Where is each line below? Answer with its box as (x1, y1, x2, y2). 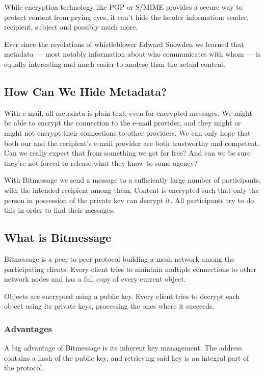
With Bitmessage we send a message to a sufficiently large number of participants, (4, 174, 261, 185)
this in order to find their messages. (4, 205, 115, 215)
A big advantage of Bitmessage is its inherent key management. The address (4, 342, 243, 353)
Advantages (4, 322, 52, 335)
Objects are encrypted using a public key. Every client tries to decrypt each (4, 290, 240, 301)
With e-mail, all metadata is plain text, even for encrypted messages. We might (4, 107, 252, 118)
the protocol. (4, 362, 44, 373)
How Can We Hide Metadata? (4, 83, 167, 99)
